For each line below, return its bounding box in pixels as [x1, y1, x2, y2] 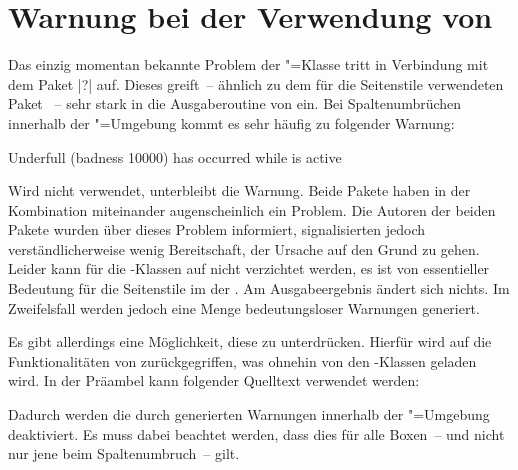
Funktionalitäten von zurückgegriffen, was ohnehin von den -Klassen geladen [8, 350, 477, 371]
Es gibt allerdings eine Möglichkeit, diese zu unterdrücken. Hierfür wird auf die [8, 331, 492, 352]
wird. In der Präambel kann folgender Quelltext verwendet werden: [8, 370, 420, 391]
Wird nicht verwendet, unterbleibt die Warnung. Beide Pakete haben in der [8, 180, 471, 201]
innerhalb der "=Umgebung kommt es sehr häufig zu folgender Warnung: [8, 112, 455, 133]
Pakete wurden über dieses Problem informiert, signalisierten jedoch [8, 219, 426, 240]
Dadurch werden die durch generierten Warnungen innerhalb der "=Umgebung [8, 404, 490, 425]
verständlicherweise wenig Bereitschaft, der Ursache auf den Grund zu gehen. [8, 238, 480, 259]
